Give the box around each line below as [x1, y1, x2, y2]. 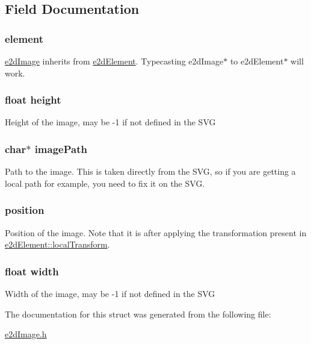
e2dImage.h [5, 328, 47, 340]
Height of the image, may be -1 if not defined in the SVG [5, 116, 216, 128]
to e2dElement [230, 55, 284, 67]
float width [5, 263, 59, 278]
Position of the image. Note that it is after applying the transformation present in [5, 226, 307, 239]
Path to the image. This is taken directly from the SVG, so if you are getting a [5, 165, 296, 178]
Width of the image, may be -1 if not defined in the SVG [5, 287, 215, 300]
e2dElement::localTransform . [5, 238, 110, 251]
